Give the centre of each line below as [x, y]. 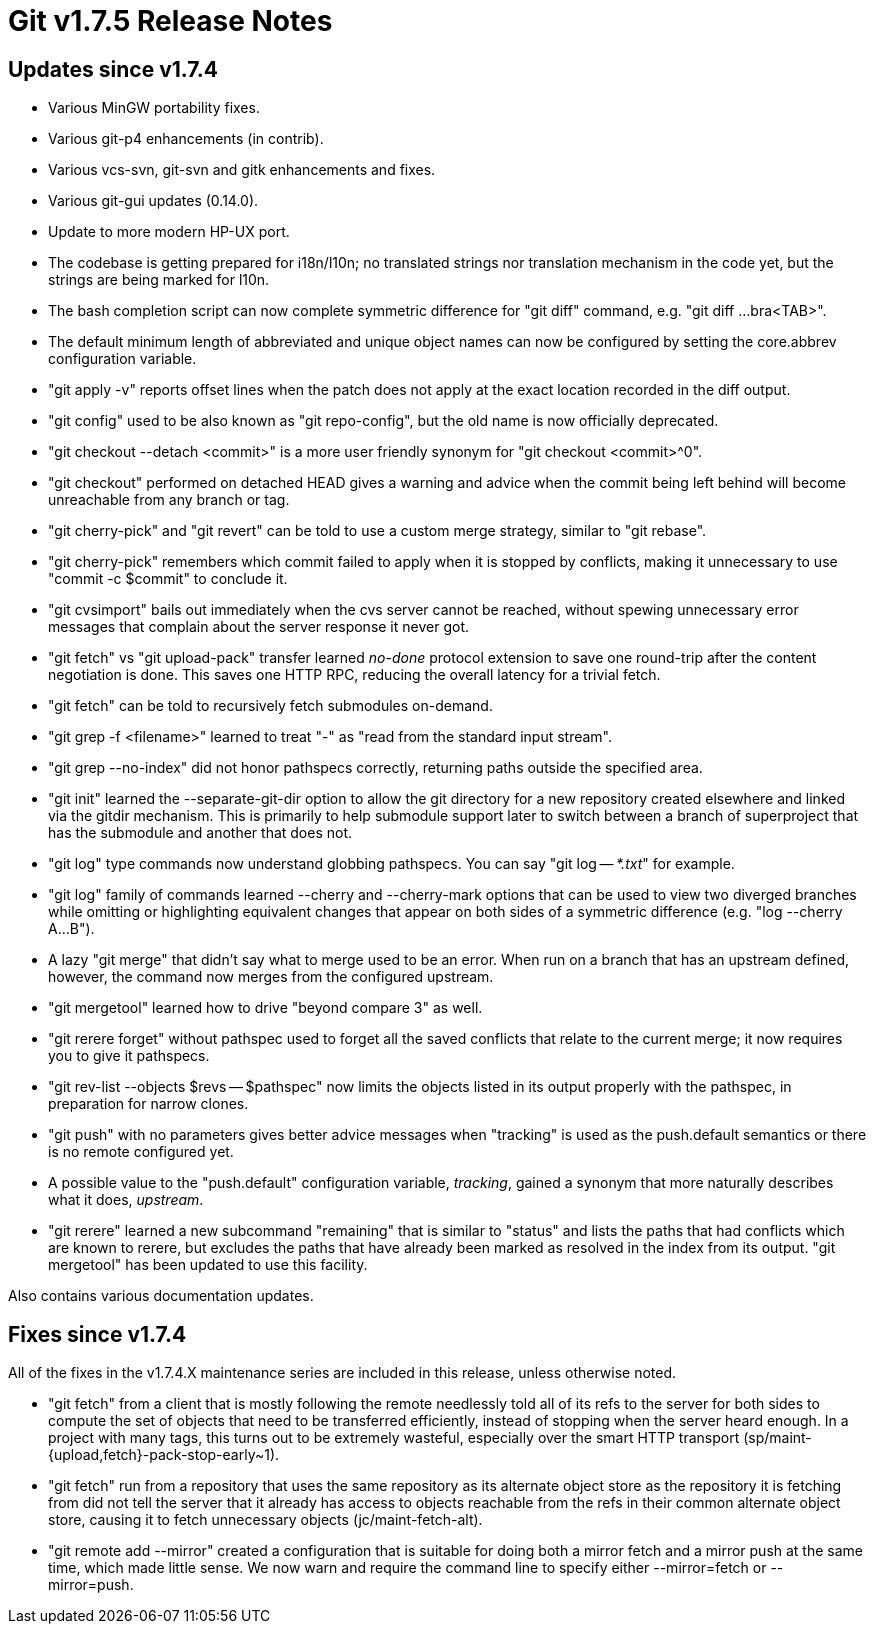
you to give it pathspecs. [129, 1056]
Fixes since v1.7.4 [97, 1334]
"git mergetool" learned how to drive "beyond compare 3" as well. [265, 1008]
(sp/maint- [777, 1438]
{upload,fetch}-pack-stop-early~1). [164, 1455]
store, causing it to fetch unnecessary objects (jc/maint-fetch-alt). [265, 1520]
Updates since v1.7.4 [113, 69]
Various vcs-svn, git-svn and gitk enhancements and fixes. [242, 170]
